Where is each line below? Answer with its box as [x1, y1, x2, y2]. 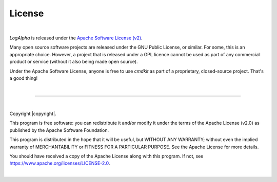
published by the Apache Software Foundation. [9, 127, 109, 133]
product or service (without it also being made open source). [9, 59, 138, 65]
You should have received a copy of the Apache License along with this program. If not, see [9, 153, 204, 160]
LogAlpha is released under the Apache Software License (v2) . [9, 35, 143, 41]
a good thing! [9, 75, 38, 81]
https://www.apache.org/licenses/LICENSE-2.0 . [9, 160, 110, 166]
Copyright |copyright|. [9, 110, 56, 117]
